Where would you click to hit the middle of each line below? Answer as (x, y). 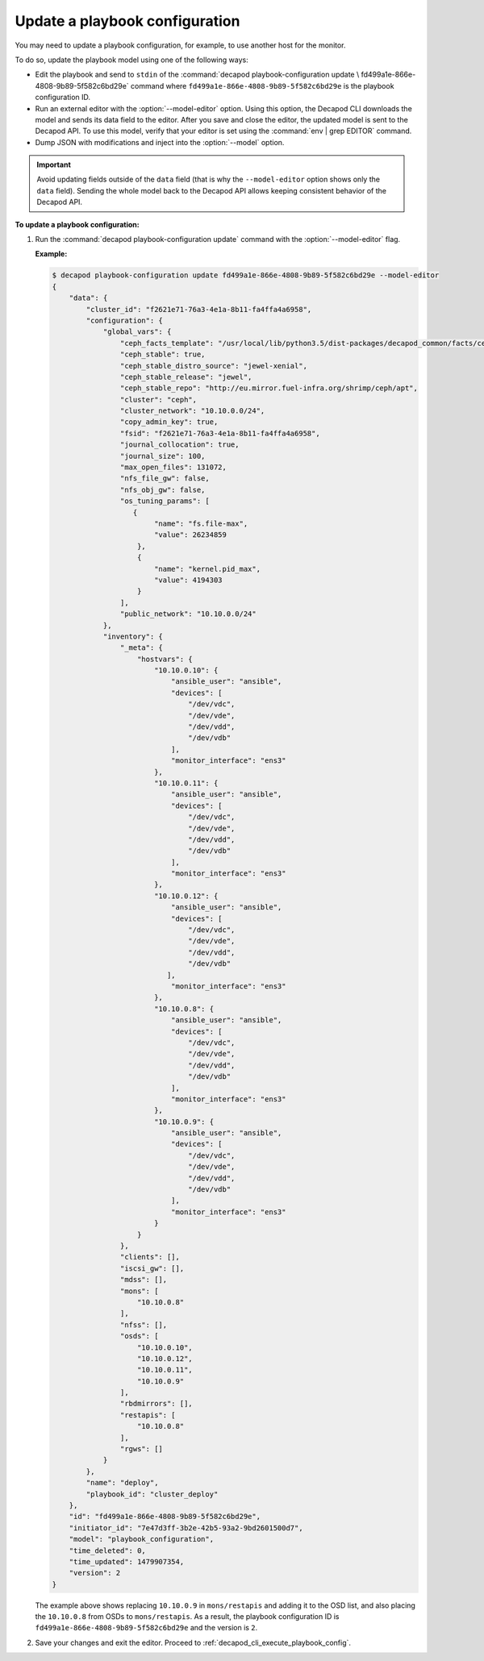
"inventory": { (133, 636)
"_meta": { (141, 648)
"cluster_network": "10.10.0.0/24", (192, 411)
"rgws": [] (141, 1449)
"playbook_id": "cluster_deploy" (152, 1494)
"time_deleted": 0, (108, 1551)
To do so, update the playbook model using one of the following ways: (132, 60)
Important (54, 164)
